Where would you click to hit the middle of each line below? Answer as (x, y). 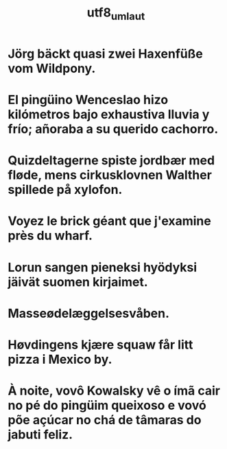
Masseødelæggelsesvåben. (89, 313)
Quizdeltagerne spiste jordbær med (111, 161)
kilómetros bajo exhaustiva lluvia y (109, 114)
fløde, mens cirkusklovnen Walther (110, 175)
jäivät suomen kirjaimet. (78, 282)
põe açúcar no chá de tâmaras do (105, 420)
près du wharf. (50, 236)
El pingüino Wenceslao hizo (88, 99)
